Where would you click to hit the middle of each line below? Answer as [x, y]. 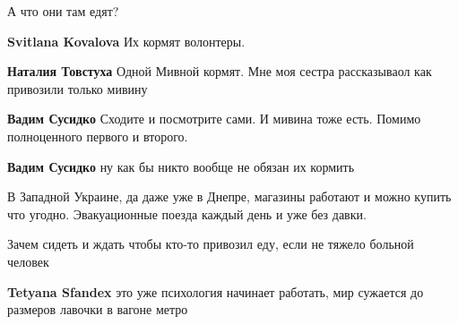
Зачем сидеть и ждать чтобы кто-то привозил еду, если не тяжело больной [211, 244]
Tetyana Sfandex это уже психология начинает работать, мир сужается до [216, 291]
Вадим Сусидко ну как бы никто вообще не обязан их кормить [181, 166]
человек [28, 261]
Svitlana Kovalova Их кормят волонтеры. [126, 41]
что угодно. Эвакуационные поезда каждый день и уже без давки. [187, 213]
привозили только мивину [78, 88]
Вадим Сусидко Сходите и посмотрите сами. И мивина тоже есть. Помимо [214, 119]
